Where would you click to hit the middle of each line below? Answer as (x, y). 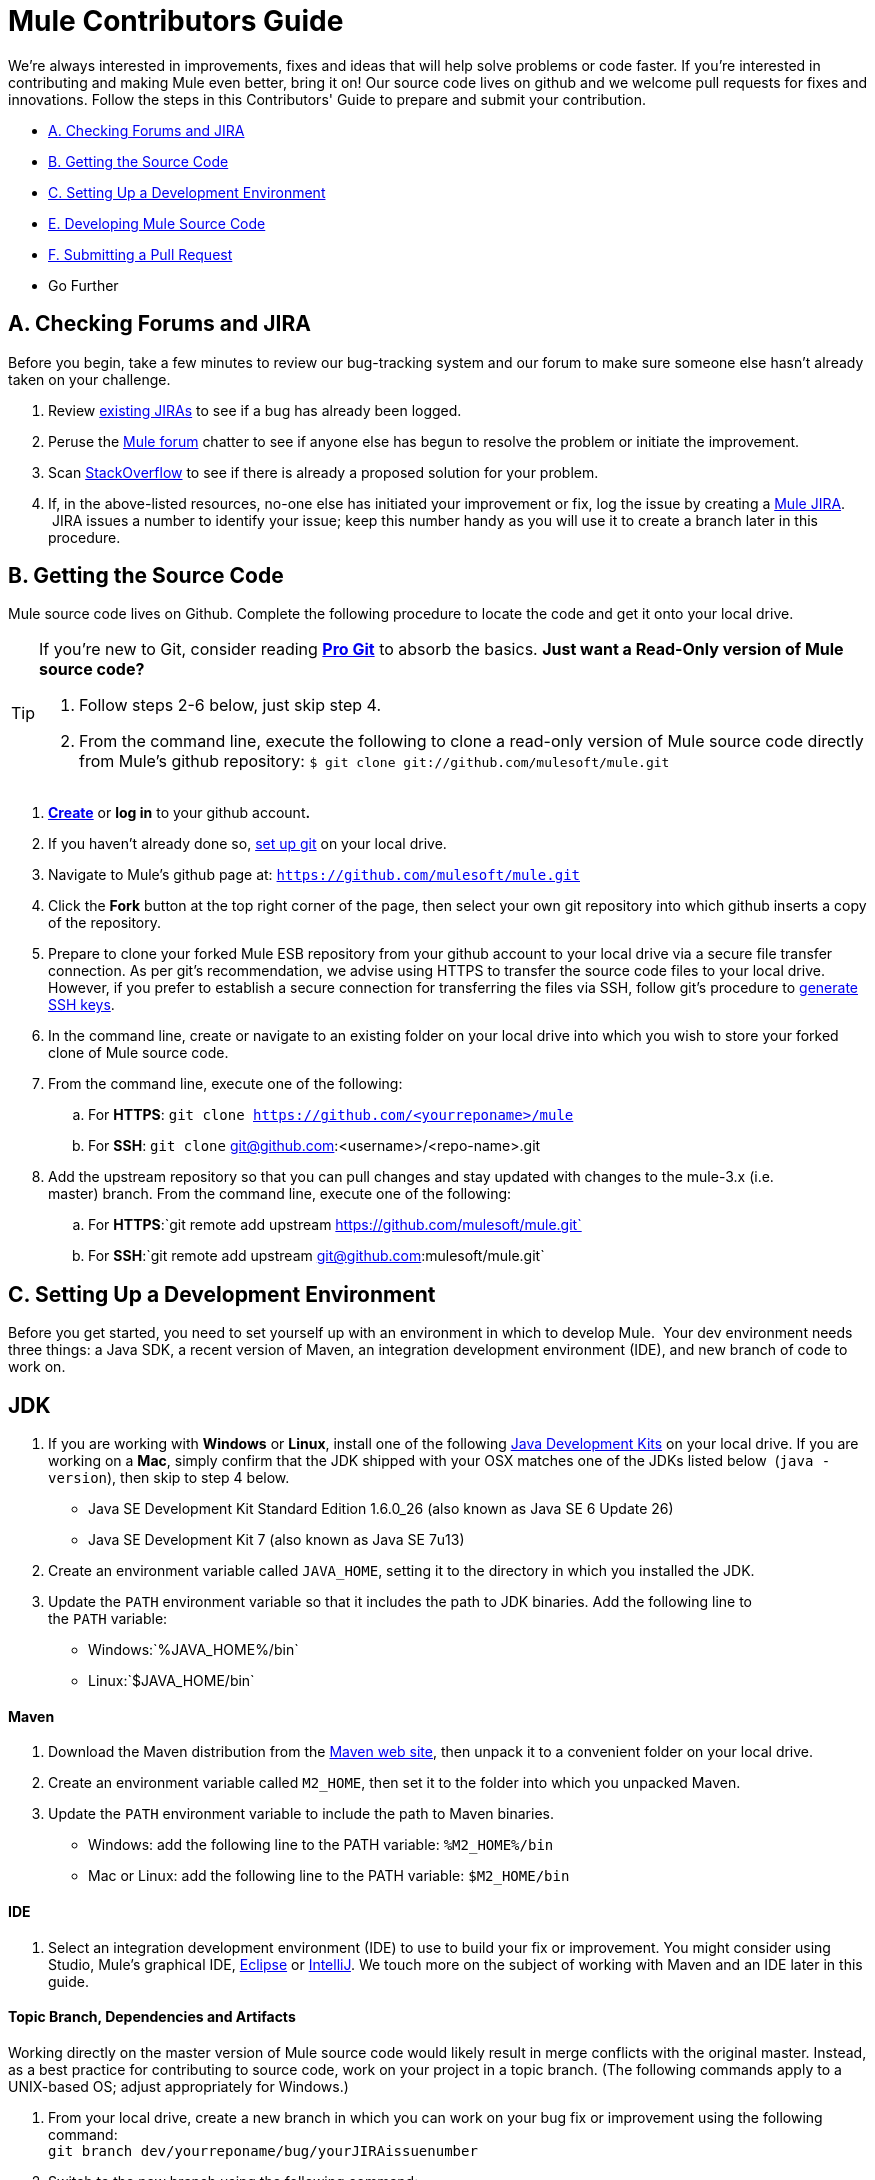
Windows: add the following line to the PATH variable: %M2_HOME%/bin (321, 1845)
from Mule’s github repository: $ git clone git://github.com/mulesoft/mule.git (374, 761)
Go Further (83, 285)
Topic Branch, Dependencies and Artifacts (152, 2017)
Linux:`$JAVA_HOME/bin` (171, 1681)
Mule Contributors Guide (176, 21)
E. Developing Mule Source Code (157, 223)
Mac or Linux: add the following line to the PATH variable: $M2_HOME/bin (329, 1876)
